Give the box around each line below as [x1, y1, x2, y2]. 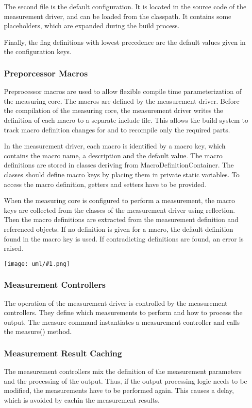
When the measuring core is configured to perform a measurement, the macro [4, 195, 235, 205]
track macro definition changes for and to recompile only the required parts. [4, 124, 230, 134]
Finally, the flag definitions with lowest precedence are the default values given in [4, 37, 246, 47]
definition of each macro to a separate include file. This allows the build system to [4, 114, 248, 125]
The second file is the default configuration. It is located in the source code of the [4, 1, 247, 11]
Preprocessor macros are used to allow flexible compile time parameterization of [4, 86, 242, 96]
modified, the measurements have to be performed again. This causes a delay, [4, 385, 234, 395]
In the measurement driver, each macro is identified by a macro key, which [4, 141, 226, 151]
